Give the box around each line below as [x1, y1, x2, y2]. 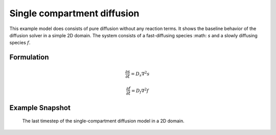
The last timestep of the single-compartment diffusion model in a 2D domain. [22, 118, 185, 124]
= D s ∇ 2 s [131, 70, 150, 77]
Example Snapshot [9, 103, 71, 112]
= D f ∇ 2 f [131, 87, 149, 95]
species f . [9, 40, 31, 46]
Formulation [9, 53, 49, 62]
